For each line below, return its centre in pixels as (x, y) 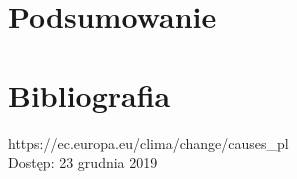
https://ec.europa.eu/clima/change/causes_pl (148, 142)
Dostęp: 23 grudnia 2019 (83, 162)
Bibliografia (89, 94)
